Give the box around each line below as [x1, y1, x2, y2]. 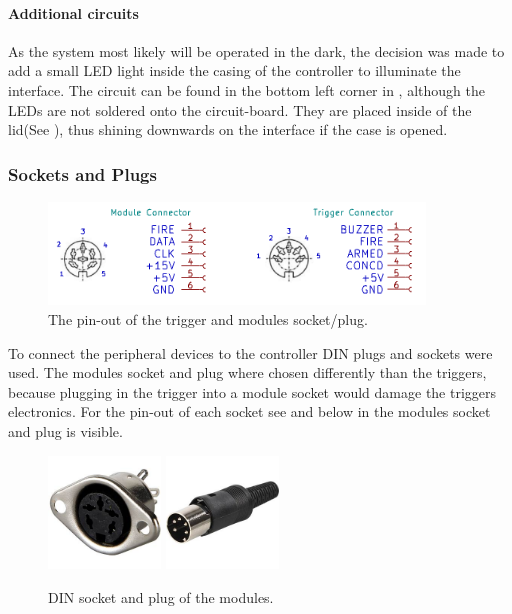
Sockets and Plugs [8, 161, 157, 186]
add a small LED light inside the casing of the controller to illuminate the [8, 60, 461, 81]
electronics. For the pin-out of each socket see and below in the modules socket [8, 401, 491, 422]
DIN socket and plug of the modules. [48, 586, 274, 607]
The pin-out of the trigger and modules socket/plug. [48, 309, 368, 329]
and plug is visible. [8, 420, 123, 441]
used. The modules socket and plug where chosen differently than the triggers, [8, 362, 487, 383]
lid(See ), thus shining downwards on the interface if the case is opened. [8, 119, 448, 140]
